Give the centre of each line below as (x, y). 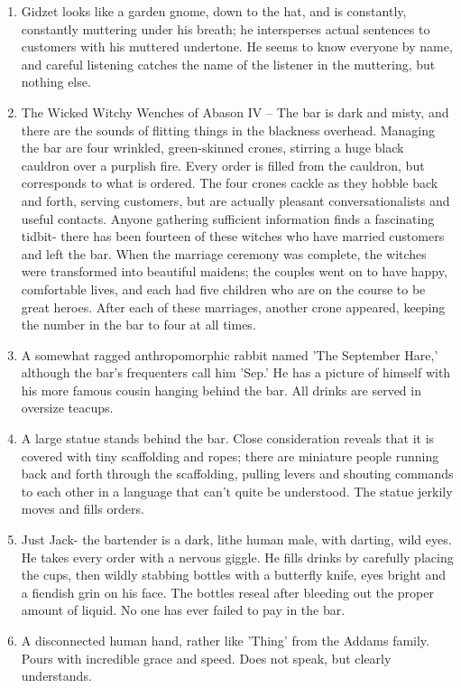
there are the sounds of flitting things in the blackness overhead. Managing (228, 130)
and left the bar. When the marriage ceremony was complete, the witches (224, 253)
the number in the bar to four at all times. (138, 325)
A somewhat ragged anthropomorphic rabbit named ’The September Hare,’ (230, 354)
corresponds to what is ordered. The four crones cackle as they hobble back (230, 183)
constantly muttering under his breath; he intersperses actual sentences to (226, 28)
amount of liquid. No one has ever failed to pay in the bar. (183, 610)
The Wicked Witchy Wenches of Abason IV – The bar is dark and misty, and (235, 112)
